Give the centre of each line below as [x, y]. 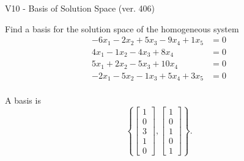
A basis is [23, 100]
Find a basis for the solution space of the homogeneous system [122, 28]
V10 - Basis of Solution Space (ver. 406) [80, 8]
